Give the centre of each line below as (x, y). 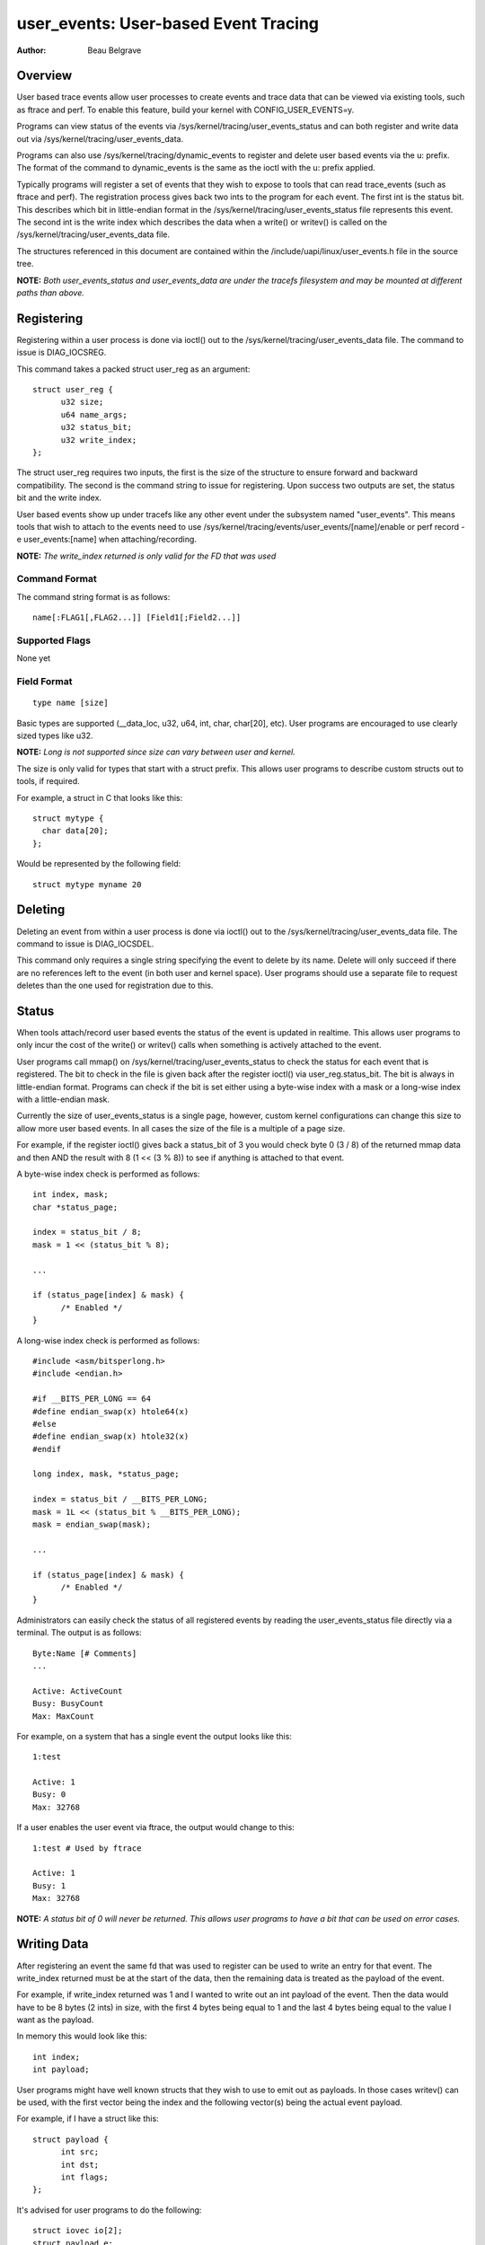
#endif (47, 1449)
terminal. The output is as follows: (79, 1633)
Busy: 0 (49, 1795)
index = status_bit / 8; (87, 1232)
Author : (31, 50)
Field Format (44, 682)
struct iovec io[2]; (78, 2231)
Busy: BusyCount (68, 1704)
